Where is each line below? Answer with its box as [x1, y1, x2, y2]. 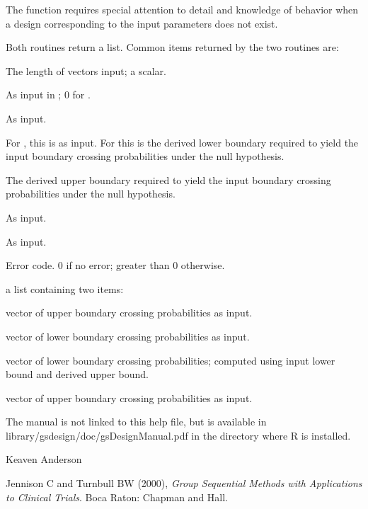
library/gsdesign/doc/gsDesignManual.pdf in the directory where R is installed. [6, 428, 351, 442]
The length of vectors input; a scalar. [6, 63, 166, 78]
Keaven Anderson [6, 452, 82, 467]
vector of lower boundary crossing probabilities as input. [6, 328, 250, 343]
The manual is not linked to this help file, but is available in [6, 414, 267, 429]
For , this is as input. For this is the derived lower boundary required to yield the [6, 135, 359, 149]
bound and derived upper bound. [6, 367, 149, 382]
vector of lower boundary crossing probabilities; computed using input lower [6, 353, 335, 367]
